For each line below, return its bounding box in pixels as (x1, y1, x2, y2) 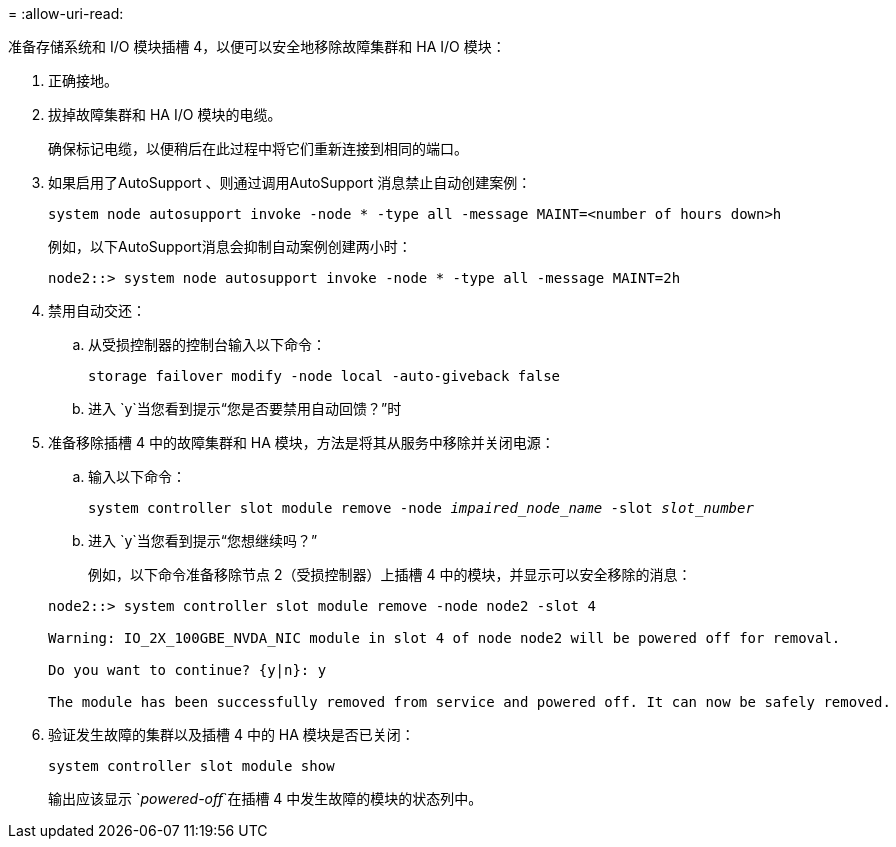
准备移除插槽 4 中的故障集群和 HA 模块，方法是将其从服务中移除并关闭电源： (48, 434, 555, 451)
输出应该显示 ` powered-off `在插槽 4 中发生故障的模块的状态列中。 (48, 790, 483, 807)
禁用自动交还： (48, 302, 146, 319)
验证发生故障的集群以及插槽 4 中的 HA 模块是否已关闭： (48, 726, 415, 743)
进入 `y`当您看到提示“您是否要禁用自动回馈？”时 (88, 400, 402, 417)
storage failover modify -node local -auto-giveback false (88, 368, 561, 384)
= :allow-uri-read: (8, 5, 124, 22)
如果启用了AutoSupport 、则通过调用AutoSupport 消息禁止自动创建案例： (48, 174, 532, 191)
